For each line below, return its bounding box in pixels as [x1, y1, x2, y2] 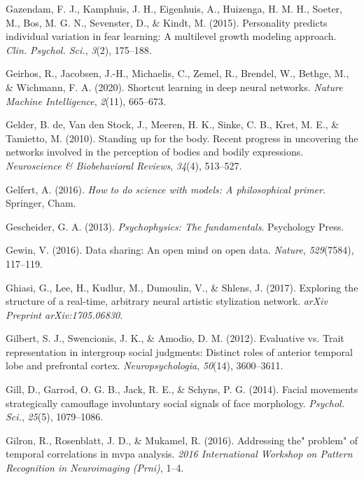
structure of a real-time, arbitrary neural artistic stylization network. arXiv [6, 294, 328, 308]
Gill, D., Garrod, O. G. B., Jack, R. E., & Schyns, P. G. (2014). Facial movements [6, 382, 358, 397]
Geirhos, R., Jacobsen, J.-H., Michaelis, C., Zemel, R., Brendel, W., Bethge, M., [6, 66, 349, 81]
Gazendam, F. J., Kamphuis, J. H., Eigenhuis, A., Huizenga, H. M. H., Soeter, [6, 1, 342, 15]
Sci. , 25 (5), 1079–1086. [6, 409, 104, 424]
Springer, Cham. [6, 196, 76, 210]
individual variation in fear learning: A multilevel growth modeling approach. [6, 29, 337, 43]
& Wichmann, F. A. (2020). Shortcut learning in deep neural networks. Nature [6, 79, 343, 94]
